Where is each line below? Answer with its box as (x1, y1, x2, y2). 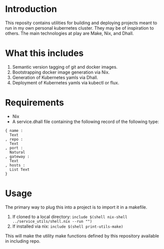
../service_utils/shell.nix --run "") (12, 219, 92, 224)
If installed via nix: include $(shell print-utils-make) (12, 223, 123, 229)
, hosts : (5, 163, 26, 167)
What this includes (5, 48, 84, 59)
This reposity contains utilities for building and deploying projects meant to (5, 20, 157, 26)
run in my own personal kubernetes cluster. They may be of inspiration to (5, 25, 154, 31)
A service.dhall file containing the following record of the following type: (12, 119, 159, 124)
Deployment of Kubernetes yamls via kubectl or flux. (12, 80, 120, 85)
